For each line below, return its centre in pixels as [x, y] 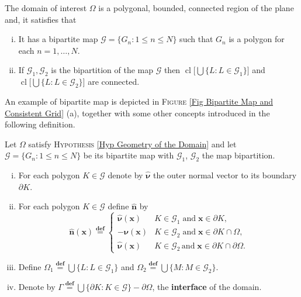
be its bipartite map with [129, 155]
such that [196, 39]
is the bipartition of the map [102, 70]
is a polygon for [257, 39]
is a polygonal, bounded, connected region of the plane [196, 8]
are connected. [114, 82]
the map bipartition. [238, 155]
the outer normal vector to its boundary [225, 175]
